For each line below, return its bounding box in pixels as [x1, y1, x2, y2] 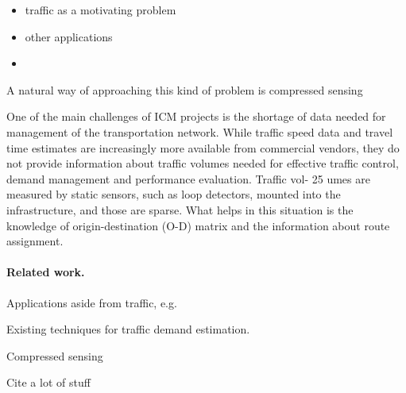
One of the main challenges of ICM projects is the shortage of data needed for [6, 108, 386, 125]
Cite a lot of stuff [6, 374, 91, 391]
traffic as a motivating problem [25, 2, 176, 17]
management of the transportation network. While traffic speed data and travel [6, 123, 393, 140]
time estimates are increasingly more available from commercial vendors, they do [6, 139, 400, 156]
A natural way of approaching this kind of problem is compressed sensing [6, 81, 363, 98]
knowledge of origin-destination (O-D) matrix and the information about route [6, 217, 390, 233]
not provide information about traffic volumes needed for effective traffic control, [6, 155, 399, 171]
